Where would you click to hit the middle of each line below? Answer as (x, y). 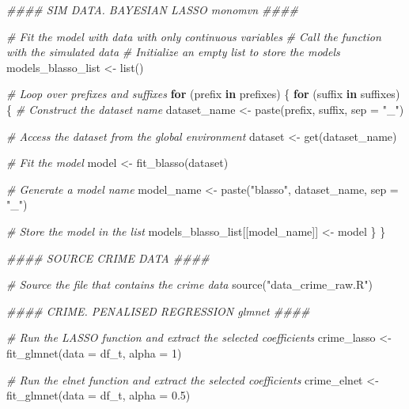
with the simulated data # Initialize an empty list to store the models (173, 52)
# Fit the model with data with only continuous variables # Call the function (194, 36)
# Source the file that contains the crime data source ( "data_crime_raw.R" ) (189, 284)
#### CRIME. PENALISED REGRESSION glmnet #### (158, 311)
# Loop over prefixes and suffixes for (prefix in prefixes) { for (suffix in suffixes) (203, 94)
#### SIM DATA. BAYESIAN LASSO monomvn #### (152, 9)
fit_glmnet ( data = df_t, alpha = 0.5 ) (98, 395)
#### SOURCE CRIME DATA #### (108, 258)
